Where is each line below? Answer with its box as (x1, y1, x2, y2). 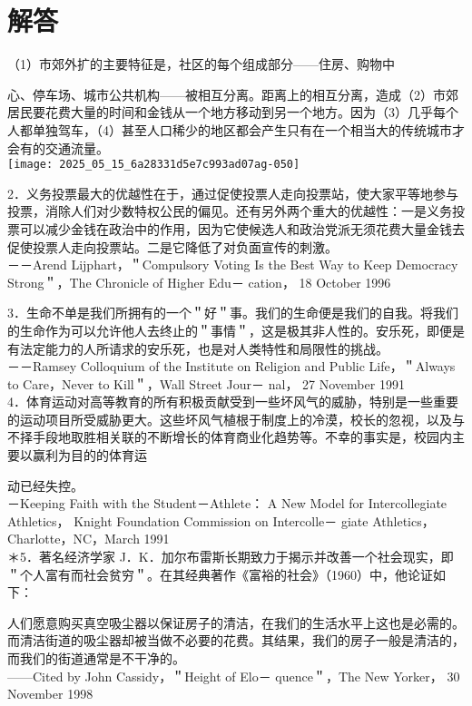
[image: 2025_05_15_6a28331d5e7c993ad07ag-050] (7, 158, 300, 172)
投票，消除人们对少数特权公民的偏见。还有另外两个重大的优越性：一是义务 (7, 201, 452, 221)
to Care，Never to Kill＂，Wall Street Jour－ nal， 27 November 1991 (7, 374, 405, 393)
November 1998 (7, 684, 93, 703)
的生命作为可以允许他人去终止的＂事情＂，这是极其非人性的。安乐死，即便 (7, 320, 452, 339)
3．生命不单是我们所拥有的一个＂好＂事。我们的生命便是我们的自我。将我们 (7, 303, 458, 322)
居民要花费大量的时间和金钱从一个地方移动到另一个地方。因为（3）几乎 (7, 103, 433, 122)
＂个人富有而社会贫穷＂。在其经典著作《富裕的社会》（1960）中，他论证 (7, 564, 433, 583)
